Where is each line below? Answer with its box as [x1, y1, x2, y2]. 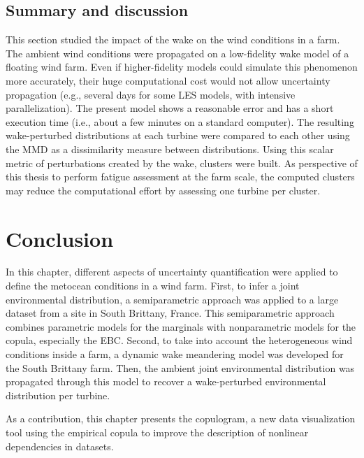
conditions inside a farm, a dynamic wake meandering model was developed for [6, 347, 344, 362]
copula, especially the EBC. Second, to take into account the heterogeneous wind [6, 333, 353, 348]
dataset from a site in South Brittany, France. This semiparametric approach [6, 306, 335, 320]
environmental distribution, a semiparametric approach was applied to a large [6, 292, 339, 306]
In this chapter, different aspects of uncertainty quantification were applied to [6, 264, 338, 279]
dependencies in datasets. [6, 438, 114, 453]
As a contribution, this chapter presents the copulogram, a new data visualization [6, 411, 356, 426]
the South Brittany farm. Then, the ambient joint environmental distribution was [6, 360, 355, 375]
